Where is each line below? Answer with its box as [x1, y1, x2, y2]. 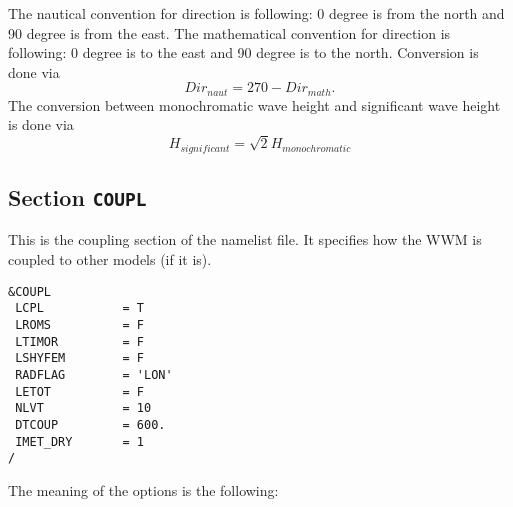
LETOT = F [15, 384, 145, 399]
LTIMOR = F [15, 334, 145, 349]
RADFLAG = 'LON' [15, 367, 173, 382]
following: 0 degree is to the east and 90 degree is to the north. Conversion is [8, 42, 479, 63]
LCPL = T [15, 301, 145, 316]
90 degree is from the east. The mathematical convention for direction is [8, 22, 451, 43]
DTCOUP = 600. [15, 417, 166, 432]
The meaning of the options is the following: [8, 479, 279, 500]
